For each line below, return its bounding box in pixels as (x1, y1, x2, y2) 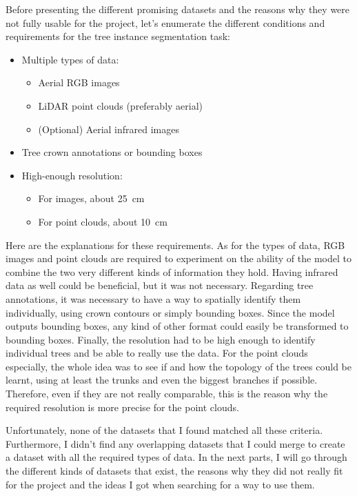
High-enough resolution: (21, 168, 123, 182)
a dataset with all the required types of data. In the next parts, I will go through (6, 450, 347, 464)
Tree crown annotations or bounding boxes (21, 145, 203, 159)
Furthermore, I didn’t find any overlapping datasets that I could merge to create (6, 436, 345, 450)
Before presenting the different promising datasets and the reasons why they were (6, 2, 350, 16)
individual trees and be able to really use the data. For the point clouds (6, 346, 308, 360)
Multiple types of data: (21, 52, 119, 66)
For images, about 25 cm (38, 191, 145, 206)
